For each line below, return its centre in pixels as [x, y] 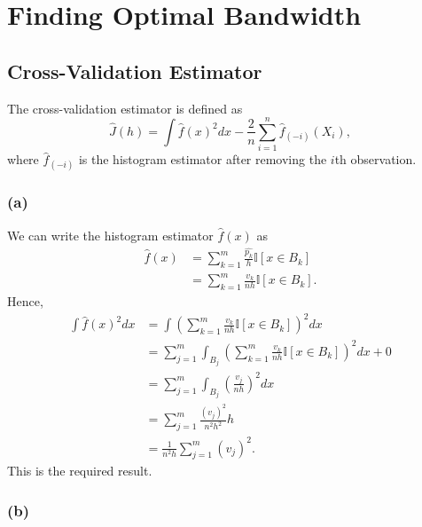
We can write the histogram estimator [110, 235]
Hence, [25, 301]
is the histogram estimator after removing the [203, 159]
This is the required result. [80, 471]
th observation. [375, 159]
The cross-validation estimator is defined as [125, 108]
